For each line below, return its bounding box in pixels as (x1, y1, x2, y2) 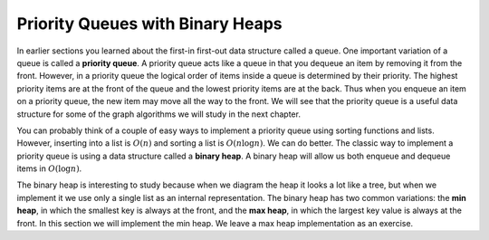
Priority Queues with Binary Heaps (16, 14, 283, 34)
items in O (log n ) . (16, 163, 82, 174)
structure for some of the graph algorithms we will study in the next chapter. (16, 109, 301, 120)
